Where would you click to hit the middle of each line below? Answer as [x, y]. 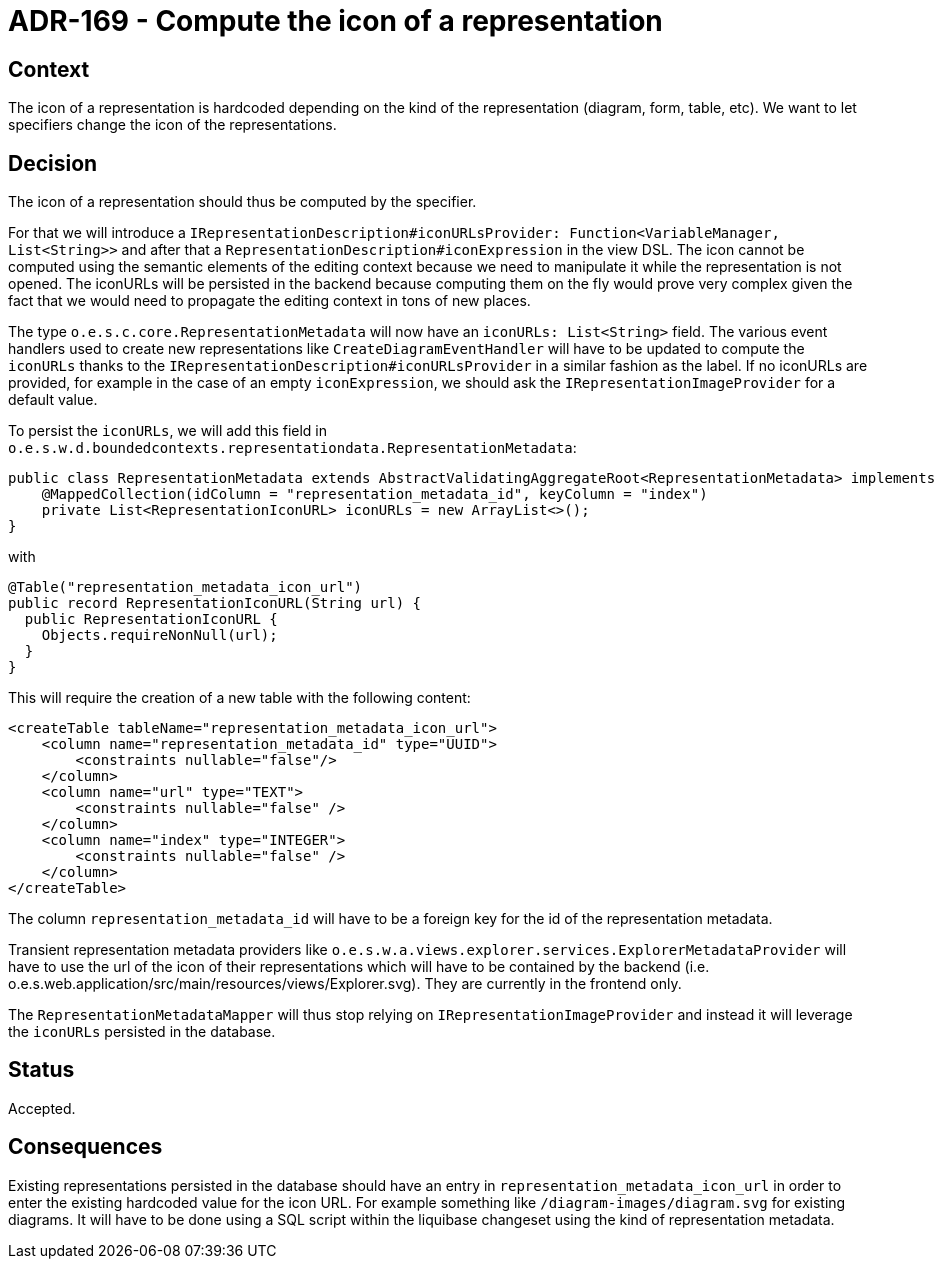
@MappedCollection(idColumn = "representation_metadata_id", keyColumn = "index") [374, 494]
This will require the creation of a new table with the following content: [239, 698]
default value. [53, 400]
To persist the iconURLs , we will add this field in [168, 431]
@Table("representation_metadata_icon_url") [185, 587]
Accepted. [42, 1108]
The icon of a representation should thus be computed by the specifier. [242, 202]
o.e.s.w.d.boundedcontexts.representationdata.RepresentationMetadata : [292, 448]
